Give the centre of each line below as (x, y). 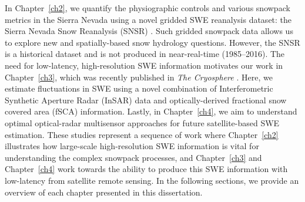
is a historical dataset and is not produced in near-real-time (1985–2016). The (145, 54)
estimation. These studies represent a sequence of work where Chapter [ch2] (142, 134)
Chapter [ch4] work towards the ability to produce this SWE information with (146, 169)
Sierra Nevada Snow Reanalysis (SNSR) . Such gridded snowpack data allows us (149, 31)
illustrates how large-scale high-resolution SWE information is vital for (132, 146)
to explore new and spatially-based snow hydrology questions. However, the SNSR (152, 42)
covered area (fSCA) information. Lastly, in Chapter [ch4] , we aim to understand (151, 111)
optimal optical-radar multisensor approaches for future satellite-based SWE (142, 122)
